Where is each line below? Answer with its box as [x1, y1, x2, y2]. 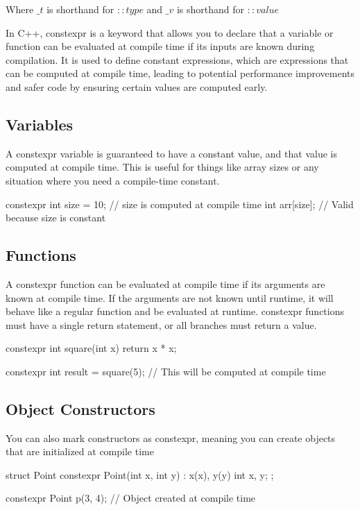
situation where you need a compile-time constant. [6, 173, 220, 187]
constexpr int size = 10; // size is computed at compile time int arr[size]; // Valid [6, 196, 354, 211]
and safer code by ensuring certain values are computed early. [6, 79, 268, 94]
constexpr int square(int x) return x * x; [6, 341, 177, 355]
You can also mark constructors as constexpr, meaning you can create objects [6, 430, 336, 445]
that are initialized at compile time [6, 444, 154, 459]
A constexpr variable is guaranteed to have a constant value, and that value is [6, 146, 337, 160]
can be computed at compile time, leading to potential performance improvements [6, 66, 355, 80]
